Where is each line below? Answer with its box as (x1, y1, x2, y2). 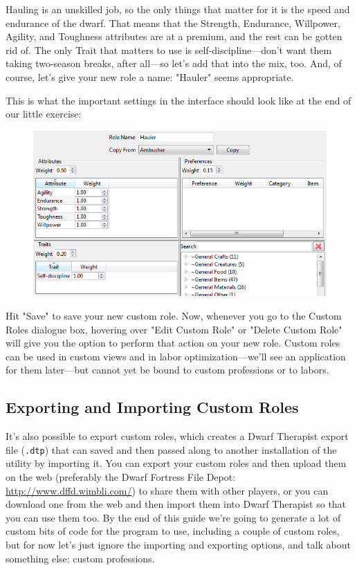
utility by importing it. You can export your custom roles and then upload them (6, 456, 347, 470)
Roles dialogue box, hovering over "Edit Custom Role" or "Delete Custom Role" (6, 322, 342, 336)
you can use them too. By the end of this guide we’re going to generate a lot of (6, 510, 341, 524)
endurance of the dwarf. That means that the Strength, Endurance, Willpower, (6, 15, 340, 30)
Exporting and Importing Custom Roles (6, 396, 299, 418)
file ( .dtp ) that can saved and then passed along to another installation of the (6, 442, 337, 457)
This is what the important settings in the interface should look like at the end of (6, 93, 351, 107)
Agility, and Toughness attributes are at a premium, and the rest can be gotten (6, 29, 342, 44)
